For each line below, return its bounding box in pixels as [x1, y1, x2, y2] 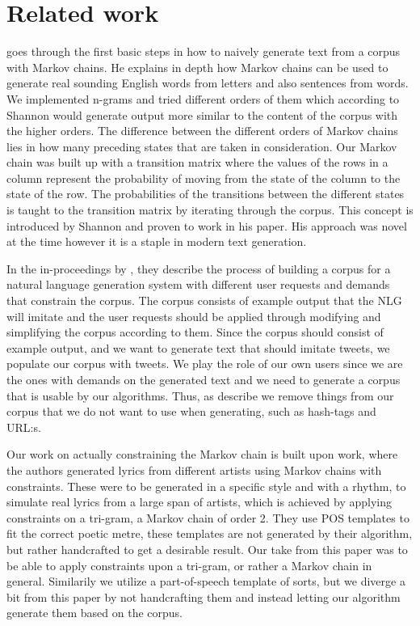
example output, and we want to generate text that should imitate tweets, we [6, 339, 390, 356]
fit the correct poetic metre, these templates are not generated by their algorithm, [6, 525, 413, 542]
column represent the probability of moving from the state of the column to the [6, 169, 401, 186]
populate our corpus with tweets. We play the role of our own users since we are [6, 355, 403, 372]
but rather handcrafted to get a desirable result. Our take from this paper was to [6, 540, 408, 557]
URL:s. [6, 418, 41, 435]
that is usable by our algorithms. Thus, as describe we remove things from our [6, 387, 394, 404]
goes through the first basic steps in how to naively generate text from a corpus [6, 43, 401, 60]
